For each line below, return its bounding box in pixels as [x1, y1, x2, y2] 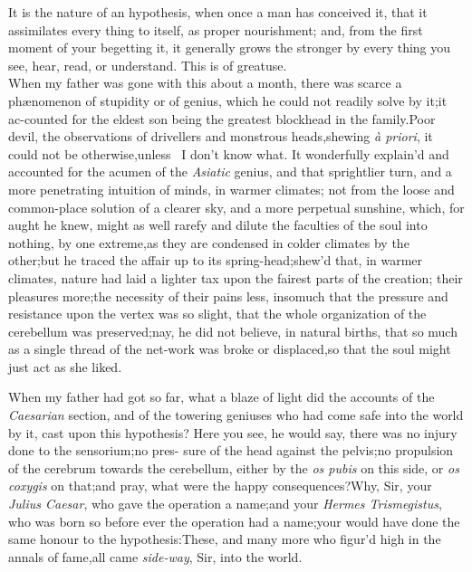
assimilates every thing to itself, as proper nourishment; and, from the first [8, 20, 423, 39]
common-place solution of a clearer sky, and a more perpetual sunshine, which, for [8, 197, 465, 216]
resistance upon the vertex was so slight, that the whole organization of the [8, 304, 427, 323]
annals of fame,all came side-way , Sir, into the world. [8, 547, 303, 566]
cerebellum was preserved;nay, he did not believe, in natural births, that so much [8, 321, 458, 340]
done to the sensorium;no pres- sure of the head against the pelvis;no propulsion [8, 441, 454, 460]
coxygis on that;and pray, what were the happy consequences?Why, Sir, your [8, 476, 432, 495]
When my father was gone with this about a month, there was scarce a [8, 73, 402, 92]
